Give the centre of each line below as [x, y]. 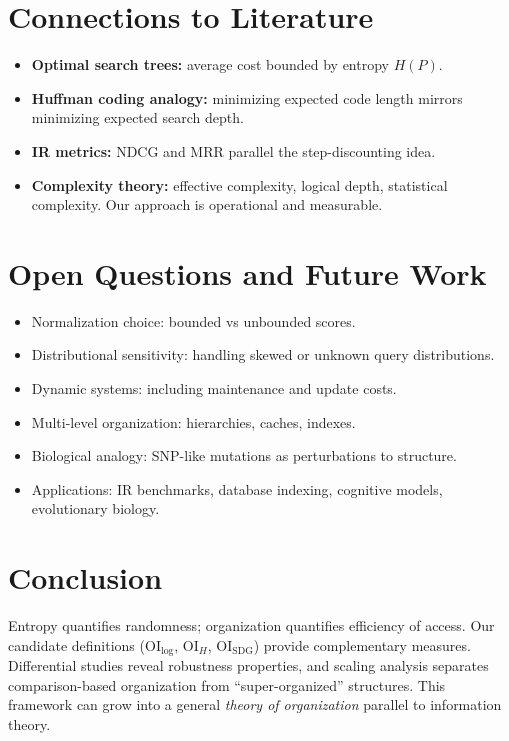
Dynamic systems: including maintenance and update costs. [214, 388]
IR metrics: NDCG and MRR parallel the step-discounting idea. [233, 150]
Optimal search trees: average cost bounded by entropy [210, 64]
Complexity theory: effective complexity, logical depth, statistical [239, 184]
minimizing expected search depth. [137, 117]
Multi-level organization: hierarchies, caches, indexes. [193, 421]
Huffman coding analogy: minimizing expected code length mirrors [247, 97]
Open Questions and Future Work [247, 272]
